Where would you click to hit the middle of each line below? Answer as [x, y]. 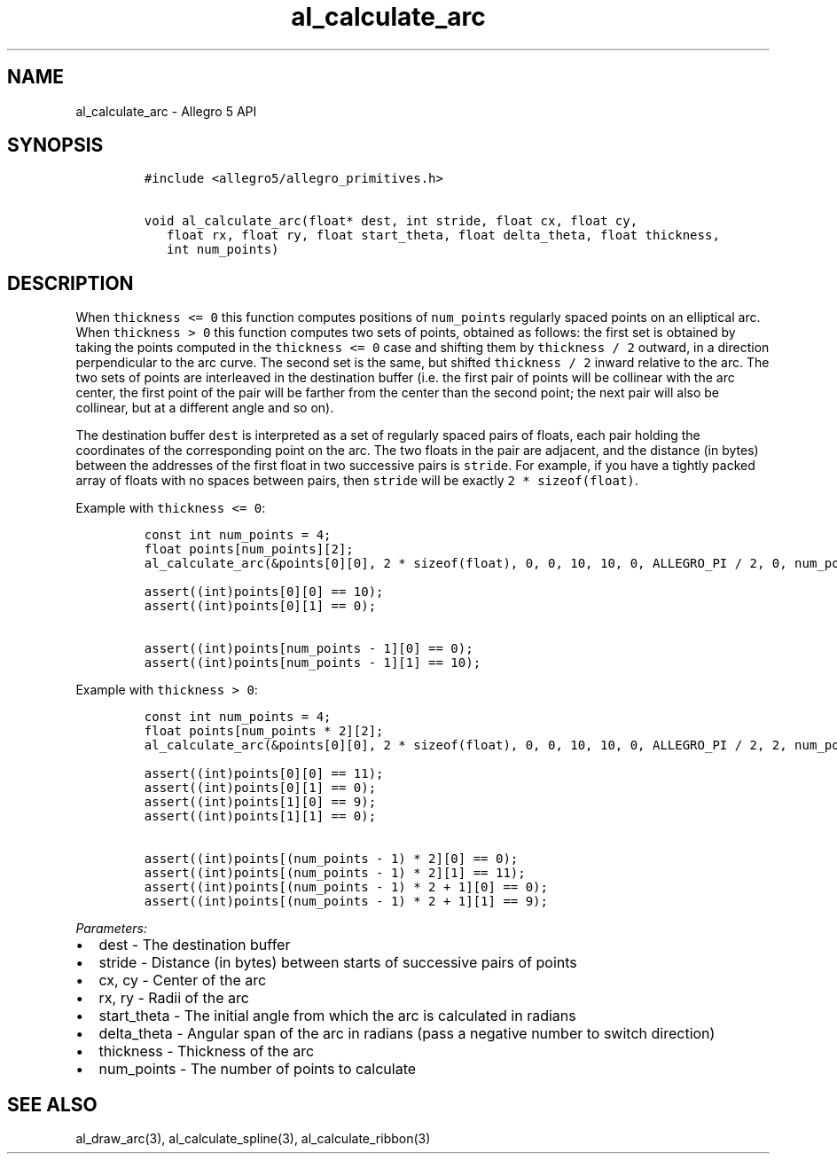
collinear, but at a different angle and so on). [205, 408]
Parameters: [112, 929]
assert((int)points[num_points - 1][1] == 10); [313, 663]
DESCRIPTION [70, 283]
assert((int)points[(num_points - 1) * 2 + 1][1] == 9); [346, 902]
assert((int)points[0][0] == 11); [264, 774]
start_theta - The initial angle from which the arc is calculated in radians [337, 1016]
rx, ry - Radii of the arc [174, 998]
